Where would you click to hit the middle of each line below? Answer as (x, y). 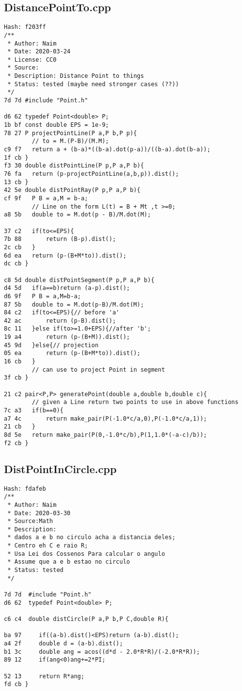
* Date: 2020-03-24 (39, 52)
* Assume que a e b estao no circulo (69, 562)
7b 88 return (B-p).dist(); (60, 239)
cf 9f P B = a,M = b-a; (46, 198)
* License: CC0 (32, 60)
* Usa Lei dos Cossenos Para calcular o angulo (86, 554)
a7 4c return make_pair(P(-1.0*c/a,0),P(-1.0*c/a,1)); (106, 418)
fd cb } (16, 684)
